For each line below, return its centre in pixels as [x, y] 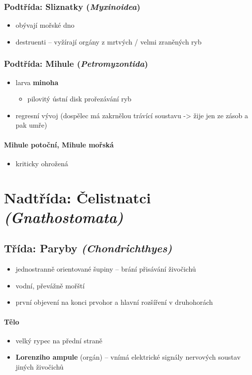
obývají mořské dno [45, 25]
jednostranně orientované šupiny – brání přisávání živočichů [106, 269]
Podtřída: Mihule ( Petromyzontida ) [76, 64]
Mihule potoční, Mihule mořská [59, 144]
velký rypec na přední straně [59, 340]
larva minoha [37, 82]
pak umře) [31, 125]
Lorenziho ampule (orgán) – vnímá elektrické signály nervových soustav [128, 357]
